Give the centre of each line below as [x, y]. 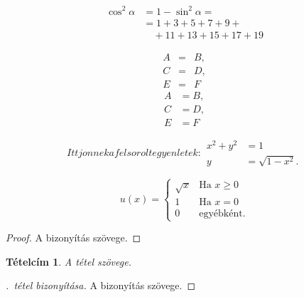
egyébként [221, 213]
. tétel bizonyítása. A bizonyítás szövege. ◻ [101, 285]
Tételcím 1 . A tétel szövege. [69, 261]
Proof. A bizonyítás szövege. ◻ [74, 238]
